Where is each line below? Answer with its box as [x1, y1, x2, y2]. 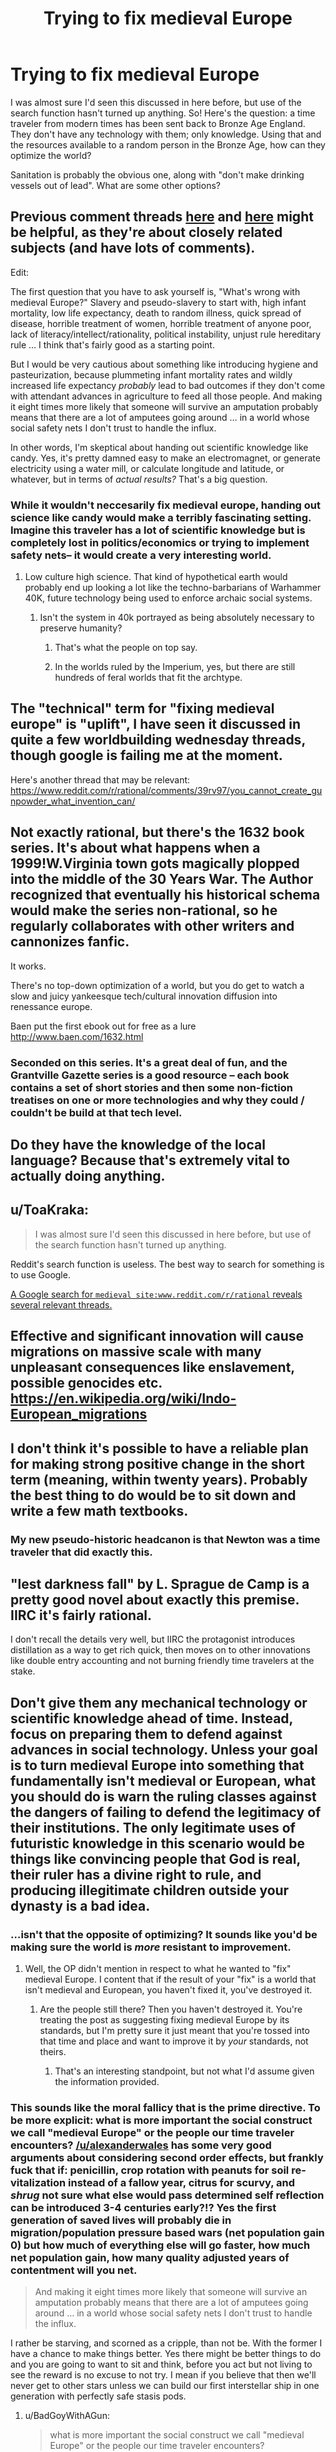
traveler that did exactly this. [10, 1545, 153, 1559]
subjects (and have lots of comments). [10, 240, 256, 257]
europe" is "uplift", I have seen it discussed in [10, 716, 302, 733]
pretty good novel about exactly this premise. [10, 1591, 300, 1608]
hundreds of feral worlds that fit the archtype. [54, 672, 243, 684]
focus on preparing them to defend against [10, 1725, 283, 1742]
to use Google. [10, 1268, 71, 1281]
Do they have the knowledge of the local [10, 1136, 266, 1153]
